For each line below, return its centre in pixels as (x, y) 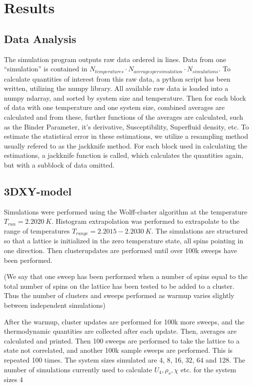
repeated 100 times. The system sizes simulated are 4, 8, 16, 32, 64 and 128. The (125, 359)
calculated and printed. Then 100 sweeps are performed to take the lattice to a (122, 340)
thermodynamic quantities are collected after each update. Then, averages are (120, 331)
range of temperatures (37, 230)
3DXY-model (38, 191)
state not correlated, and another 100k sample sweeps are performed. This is (118, 350)
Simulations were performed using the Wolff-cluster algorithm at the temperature (126, 211)
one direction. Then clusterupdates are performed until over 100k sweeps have (121, 250)
